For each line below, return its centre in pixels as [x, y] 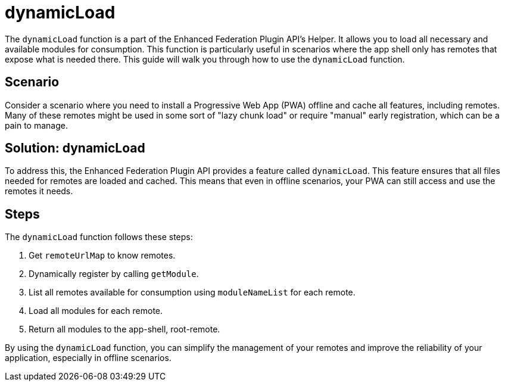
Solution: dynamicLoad [75, 148]
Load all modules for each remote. [96, 311]
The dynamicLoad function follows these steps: [99, 237]
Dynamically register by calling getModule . [114, 274]
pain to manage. [36, 125]
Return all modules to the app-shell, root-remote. [124, 329]
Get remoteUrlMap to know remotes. [102, 256]
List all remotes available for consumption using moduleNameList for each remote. [192, 292]
